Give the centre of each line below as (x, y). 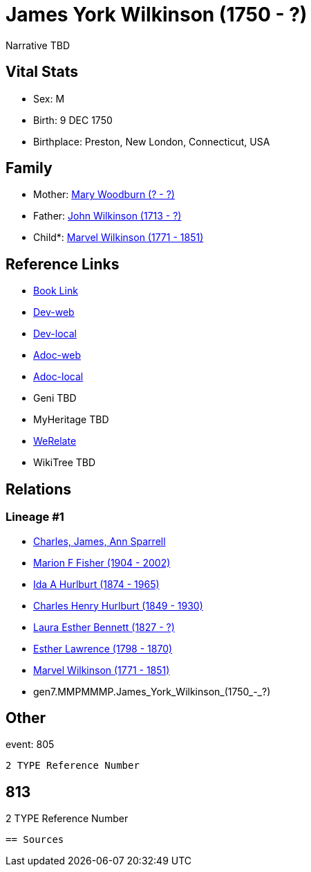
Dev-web (54, 312)
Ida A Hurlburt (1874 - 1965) (96, 584)
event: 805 (30, 745)
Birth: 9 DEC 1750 (73, 120)
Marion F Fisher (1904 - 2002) (102, 562)
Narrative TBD (38, 45)
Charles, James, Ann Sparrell (100, 541)
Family (29, 168)
